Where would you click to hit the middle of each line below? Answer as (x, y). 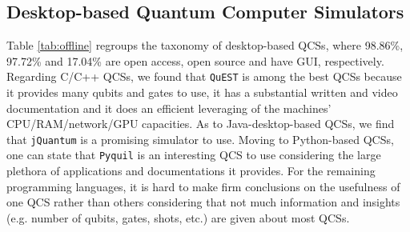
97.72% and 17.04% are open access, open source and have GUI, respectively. (195, 60)
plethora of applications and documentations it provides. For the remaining (191, 171)
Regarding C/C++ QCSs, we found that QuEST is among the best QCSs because (204, 76)
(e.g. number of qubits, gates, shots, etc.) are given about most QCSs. (178, 217)
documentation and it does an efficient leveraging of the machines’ (169, 108)
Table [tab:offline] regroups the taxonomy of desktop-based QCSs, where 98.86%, (205, 45)
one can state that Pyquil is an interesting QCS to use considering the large (194, 155)
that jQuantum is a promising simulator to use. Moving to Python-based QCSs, (200, 139)
